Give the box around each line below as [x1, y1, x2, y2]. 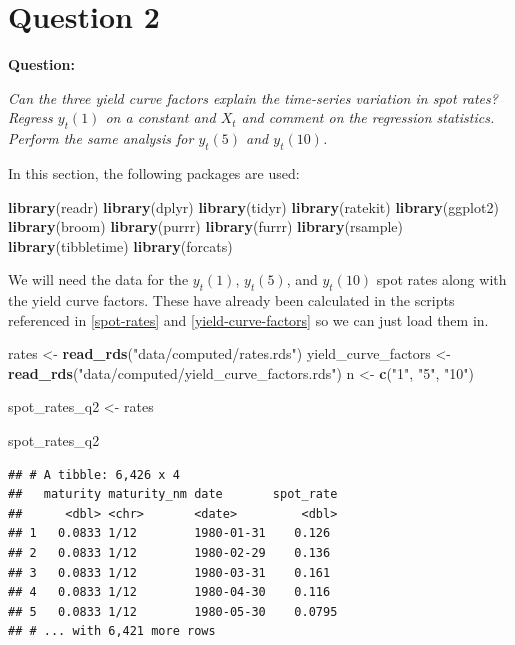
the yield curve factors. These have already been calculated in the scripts [8, 290, 455, 311]
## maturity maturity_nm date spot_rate [8, 487, 338, 502]
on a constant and [105, 107, 216, 128]
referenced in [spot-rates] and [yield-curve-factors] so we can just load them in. [8, 309, 489, 330]
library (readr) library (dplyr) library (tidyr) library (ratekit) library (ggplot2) [8, 196, 499, 217]
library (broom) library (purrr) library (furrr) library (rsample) [8, 216, 403, 237]
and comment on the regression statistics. [241, 107, 495, 128]
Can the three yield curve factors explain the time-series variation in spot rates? [8, 87, 498, 108]
